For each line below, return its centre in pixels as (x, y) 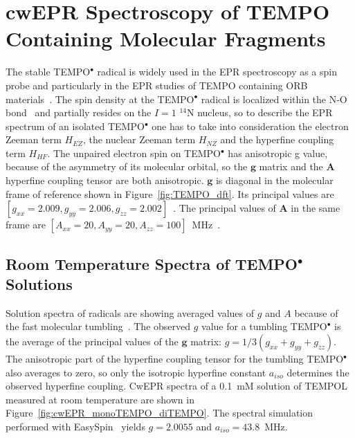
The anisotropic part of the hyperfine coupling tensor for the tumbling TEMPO (175, 359)
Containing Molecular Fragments (166, 38)
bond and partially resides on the (79, 112)
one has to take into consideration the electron (250, 126)
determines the (318, 372)
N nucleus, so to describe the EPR (260, 112)
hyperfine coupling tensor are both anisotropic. (105, 180)
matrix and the (291, 166)
